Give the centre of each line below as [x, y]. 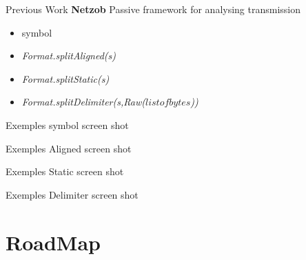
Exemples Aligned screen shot [69, 148]
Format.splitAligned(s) [69, 56]
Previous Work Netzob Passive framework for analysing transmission [153, 9]
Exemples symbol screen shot [67, 124]
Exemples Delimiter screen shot [72, 194]
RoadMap [53, 242]
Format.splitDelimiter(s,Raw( [83, 102]
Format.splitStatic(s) [65, 78]
